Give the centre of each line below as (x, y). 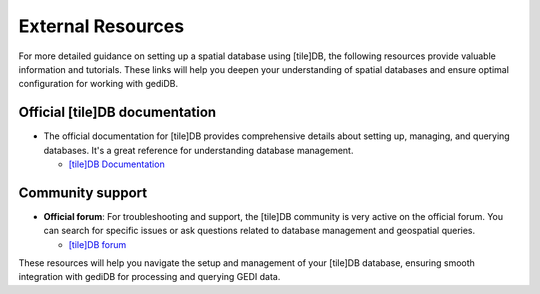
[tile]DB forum (97, 244)
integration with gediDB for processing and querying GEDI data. (149, 277)
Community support (83, 192)
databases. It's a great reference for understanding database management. (198, 150)
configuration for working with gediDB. (98, 84)
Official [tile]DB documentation (117, 112)
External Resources (101, 26)
